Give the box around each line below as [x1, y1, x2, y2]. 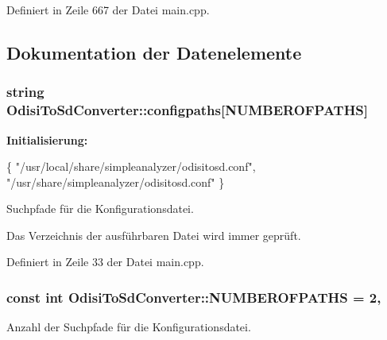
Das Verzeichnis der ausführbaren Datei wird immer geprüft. [6, 226, 301, 243]
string [6, 82, 45, 102]
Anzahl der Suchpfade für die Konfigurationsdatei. [6, 319, 251, 335]
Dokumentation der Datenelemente [6, 40, 302, 64]
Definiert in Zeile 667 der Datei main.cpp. [6, 2, 210, 17]
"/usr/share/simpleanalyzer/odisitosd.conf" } [6, 173, 225, 190]
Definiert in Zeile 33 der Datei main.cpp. [6, 253, 204, 270]
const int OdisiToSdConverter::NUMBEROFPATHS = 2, [6, 288, 381, 307]
